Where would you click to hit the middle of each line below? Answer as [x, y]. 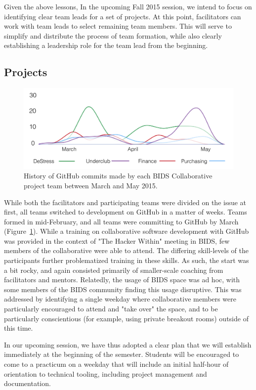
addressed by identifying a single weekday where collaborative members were [120, 299]
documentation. [27, 383]
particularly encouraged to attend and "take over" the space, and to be [111, 309]
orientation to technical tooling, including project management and [106, 373]
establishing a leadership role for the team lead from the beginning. [106, 45]
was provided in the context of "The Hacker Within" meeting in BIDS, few [117, 240]
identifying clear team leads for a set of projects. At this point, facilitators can [123, 16]
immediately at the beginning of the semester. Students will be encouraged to [122, 354]
